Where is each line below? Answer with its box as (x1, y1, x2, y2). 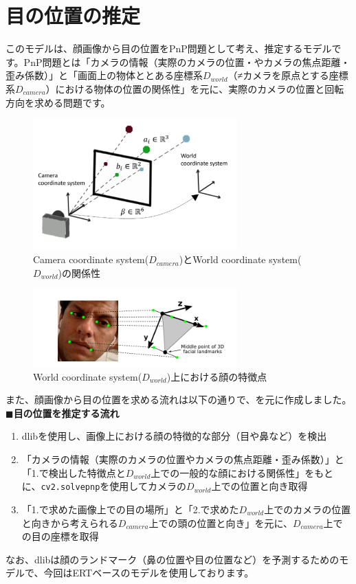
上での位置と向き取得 (211, 479, 308, 493)
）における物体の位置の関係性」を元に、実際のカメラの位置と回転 (45, 81, 344, 96)
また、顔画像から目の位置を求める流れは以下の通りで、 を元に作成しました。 (5, 392, 352, 407)
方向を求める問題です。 (5, 95, 111, 109)
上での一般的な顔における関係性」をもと (151, 465, 334, 480)
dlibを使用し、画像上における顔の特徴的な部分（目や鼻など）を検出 (21, 429, 327, 443)
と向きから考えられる (21, 515, 118, 530)
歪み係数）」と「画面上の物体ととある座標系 (5, 68, 203, 82)
